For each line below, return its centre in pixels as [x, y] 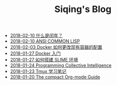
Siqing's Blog [83, 9]
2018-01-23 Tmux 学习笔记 [38, 71]
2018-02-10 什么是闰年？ [36, 36]
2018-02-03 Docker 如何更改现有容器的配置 [56, 47]
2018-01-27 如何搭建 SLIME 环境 [44, 60]
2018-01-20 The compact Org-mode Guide [55, 77]
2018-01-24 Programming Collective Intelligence [61, 65]
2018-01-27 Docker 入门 [35, 53]
